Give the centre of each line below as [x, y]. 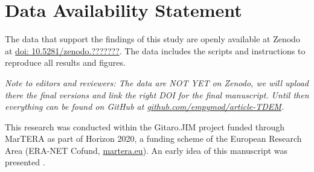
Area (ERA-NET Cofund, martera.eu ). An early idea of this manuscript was [146, 150]
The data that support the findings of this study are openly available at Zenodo [152, 39]
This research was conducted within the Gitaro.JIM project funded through [145, 126]
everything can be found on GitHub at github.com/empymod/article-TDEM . [145, 107]
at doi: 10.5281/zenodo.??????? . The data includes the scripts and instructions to [155, 50]
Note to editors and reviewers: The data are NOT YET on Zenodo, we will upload [157, 82]
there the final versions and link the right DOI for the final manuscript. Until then [157, 94]
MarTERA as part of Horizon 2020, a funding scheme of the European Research [153, 139]
